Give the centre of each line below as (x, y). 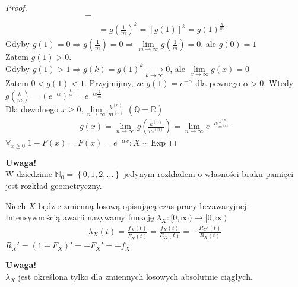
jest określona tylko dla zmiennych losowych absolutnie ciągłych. (135, 276)
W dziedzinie (29, 174)
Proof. (16, 7)
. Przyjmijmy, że (114, 83)
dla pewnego (218, 83)
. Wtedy (279, 83)
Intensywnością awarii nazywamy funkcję (80, 217)
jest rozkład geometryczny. (54, 186)
